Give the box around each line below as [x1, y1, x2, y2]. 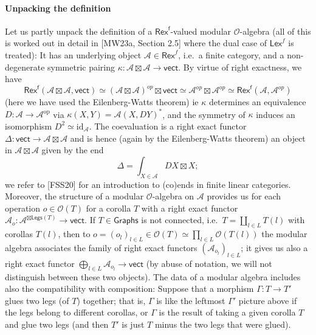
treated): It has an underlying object [5, 48, 142, 61]
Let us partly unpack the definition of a [5, 24, 153, 37]
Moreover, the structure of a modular [5, 190, 144, 202]
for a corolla [86, 201, 131, 214]
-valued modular [170, 24, 232, 37]
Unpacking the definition [5, 1, 111, 14]
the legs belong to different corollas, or [5, 306, 148, 319]
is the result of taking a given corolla [159, 306, 296, 319]
